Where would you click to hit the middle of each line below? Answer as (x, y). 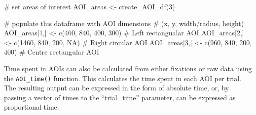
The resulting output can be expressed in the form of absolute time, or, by (117, 88)
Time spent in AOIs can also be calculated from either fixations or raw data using (128, 68)
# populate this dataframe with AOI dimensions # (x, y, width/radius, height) (124, 23)
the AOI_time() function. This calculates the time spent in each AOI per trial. (123, 78)
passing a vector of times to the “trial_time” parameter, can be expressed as (120, 97)
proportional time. (32, 107)
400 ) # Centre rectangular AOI (52, 52)
